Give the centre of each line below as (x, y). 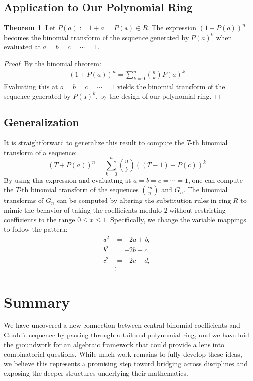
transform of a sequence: (41, 152)
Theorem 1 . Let (30, 28)
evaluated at (22, 47)
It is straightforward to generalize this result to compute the (94, 143)
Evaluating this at (31, 86)
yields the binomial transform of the (171, 86)
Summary (37, 302)
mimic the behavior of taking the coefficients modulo (83, 210)
